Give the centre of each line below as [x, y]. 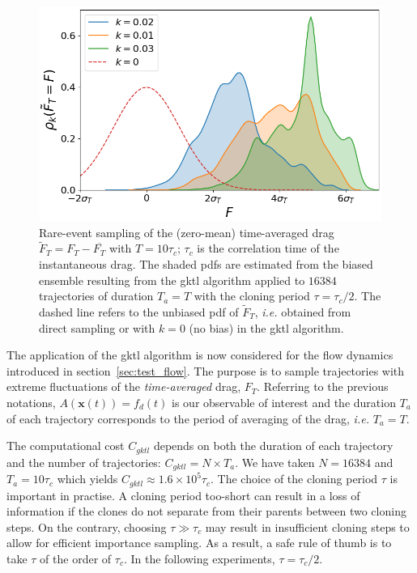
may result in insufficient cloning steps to [307, 526]
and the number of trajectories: [84, 462]
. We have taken [275, 462]
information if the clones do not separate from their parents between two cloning [206, 511]
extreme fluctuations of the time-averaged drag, [124, 386]
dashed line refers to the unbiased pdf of [139, 312]
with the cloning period [252, 296]
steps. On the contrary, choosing [87, 526]
